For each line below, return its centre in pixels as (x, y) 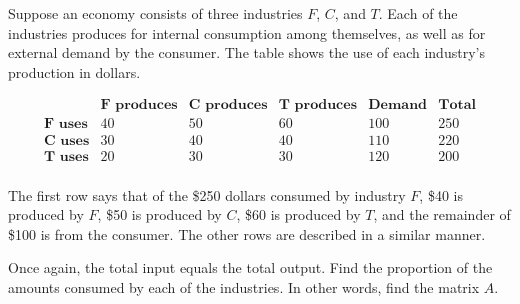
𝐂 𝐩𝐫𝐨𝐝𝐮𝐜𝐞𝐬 (228, 105)
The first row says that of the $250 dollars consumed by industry (207, 194)
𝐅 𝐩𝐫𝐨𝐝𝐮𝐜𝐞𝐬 (139, 105)
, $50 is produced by (159, 214)
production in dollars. (74, 71)
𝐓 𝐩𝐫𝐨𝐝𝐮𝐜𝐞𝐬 (317, 105)
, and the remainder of (442, 214)
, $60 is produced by (298, 214)
